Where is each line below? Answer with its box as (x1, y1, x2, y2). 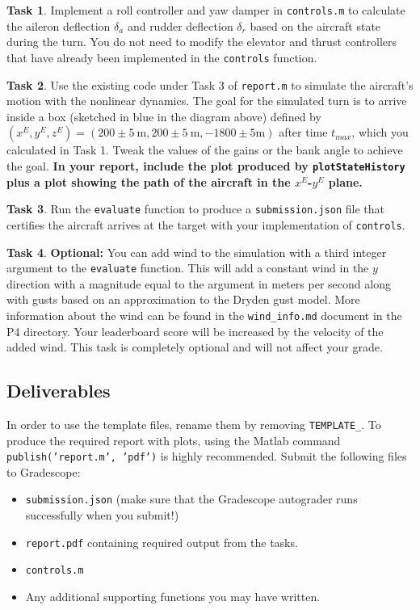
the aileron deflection (6, 17, 111, 34)
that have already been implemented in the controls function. (6, 48, 317, 65)
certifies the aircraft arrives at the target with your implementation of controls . (6, 216, 405, 233)
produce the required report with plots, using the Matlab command (6, 431, 341, 448)
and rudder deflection (127, 17, 233, 34)
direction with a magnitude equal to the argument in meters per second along (6, 275, 391, 292)
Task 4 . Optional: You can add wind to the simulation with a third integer (6, 243, 387, 260)
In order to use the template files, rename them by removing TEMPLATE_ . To (6, 415, 381, 432)
